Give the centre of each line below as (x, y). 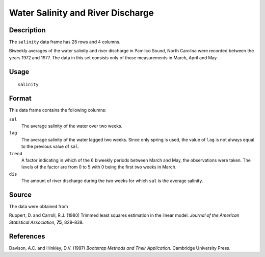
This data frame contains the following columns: (58, 110)
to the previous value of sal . (50, 146)
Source (20, 195)
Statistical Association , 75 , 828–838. (46, 222)
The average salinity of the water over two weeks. (72, 126)
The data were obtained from (39, 206)
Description (27, 30)
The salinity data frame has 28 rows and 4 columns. (65, 42)
